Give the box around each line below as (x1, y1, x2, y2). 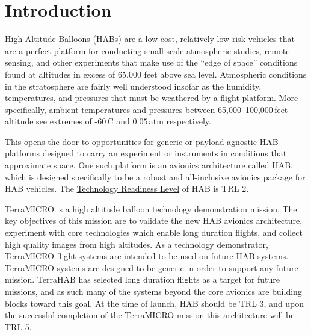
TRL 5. (5, 320, 32, 333)
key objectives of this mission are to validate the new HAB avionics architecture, (5, 214, 303, 227)
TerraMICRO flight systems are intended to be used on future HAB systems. (5, 250, 289, 262)
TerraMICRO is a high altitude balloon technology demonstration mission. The (5, 202, 297, 215)
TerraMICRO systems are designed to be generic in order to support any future (5, 261, 298, 274)
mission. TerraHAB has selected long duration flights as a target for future (5, 273, 280, 286)
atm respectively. (149, 115, 211, 128)
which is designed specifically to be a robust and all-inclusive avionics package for (5, 170, 306, 183)
